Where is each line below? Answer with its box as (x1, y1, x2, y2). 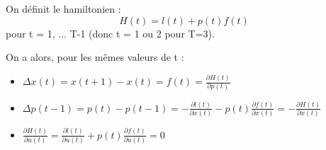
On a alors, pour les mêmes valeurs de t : (6, 50, 184, 64)
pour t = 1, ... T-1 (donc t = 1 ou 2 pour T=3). (6, 25, 215, 40)
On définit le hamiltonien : (6, 1, 121, 16)
